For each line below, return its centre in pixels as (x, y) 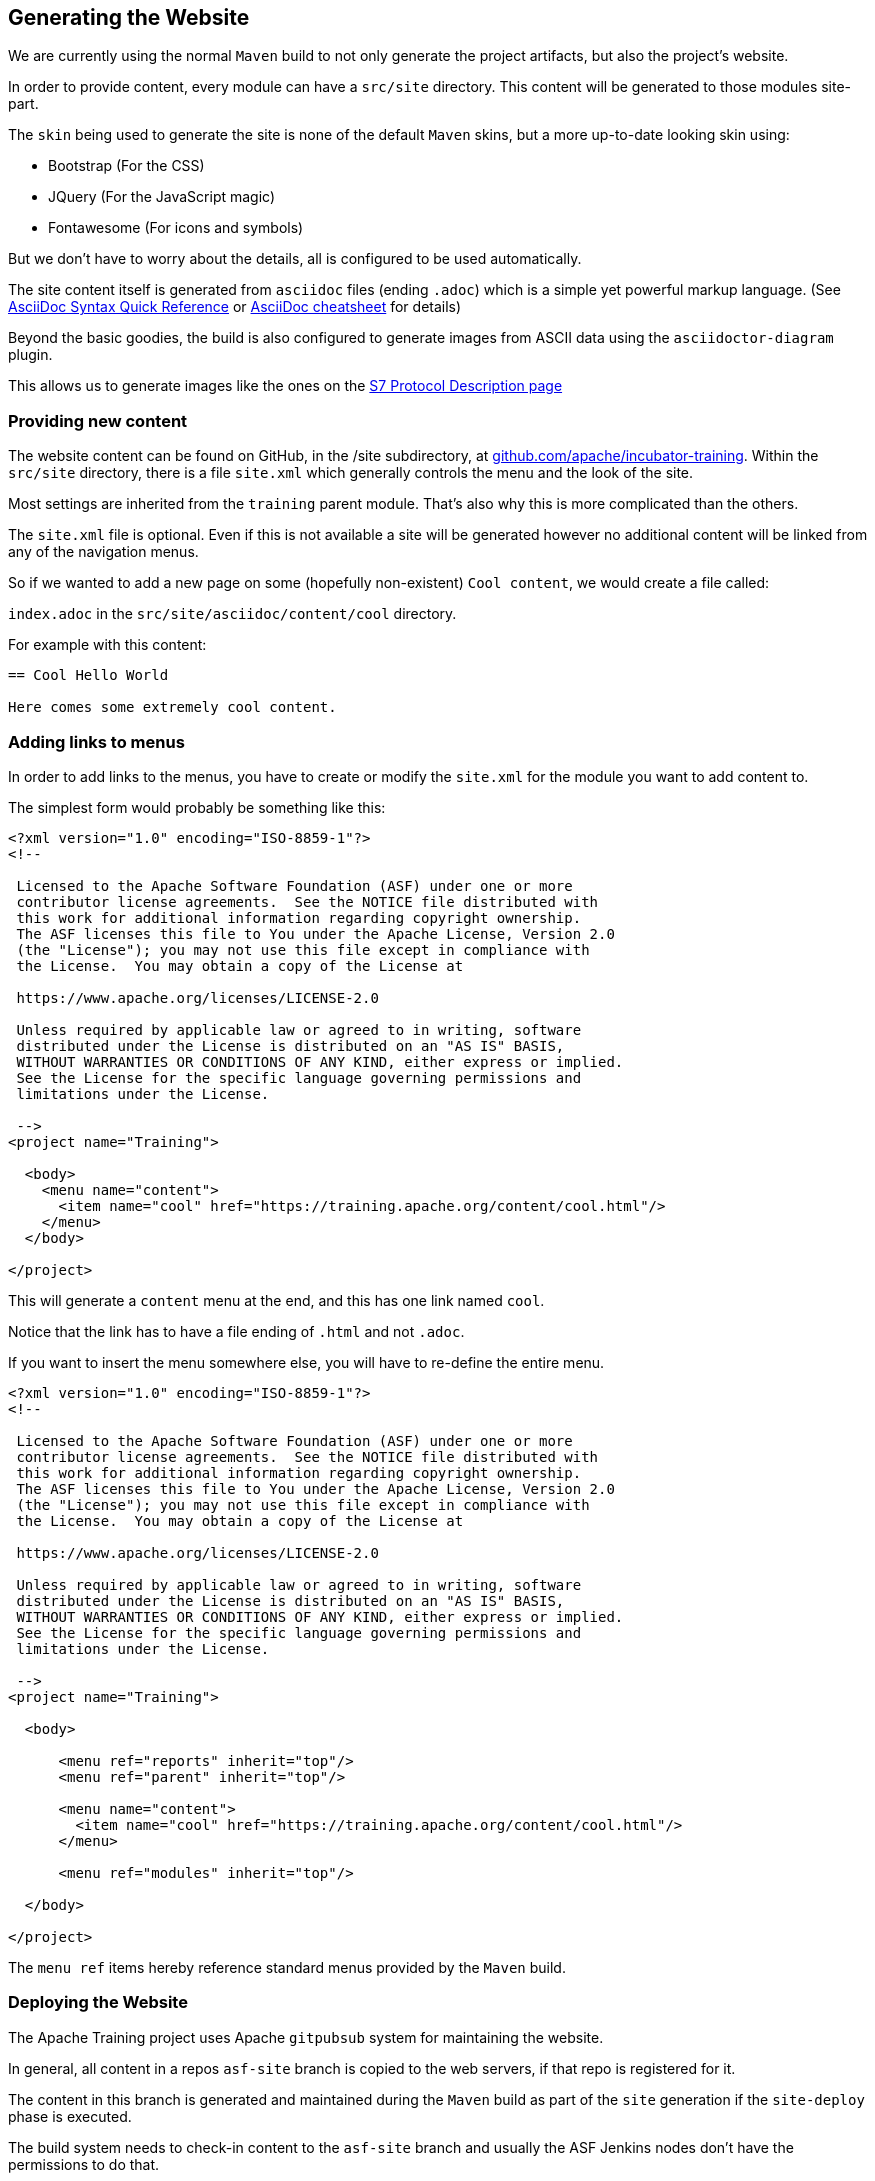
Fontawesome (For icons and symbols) (176, 228)
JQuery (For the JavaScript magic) (162, 197)
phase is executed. (70, 2116)
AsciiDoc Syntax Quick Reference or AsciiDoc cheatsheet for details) (235, 307)
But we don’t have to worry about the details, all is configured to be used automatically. (295, 259)
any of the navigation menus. (103, 552)
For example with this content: (107, 645)
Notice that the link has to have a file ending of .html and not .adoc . (236, 1331)
